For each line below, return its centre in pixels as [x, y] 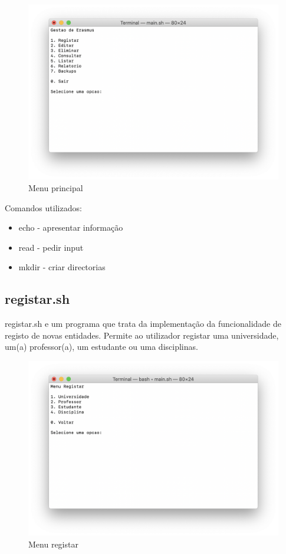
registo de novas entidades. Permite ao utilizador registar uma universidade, [142, 335]
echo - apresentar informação [71, 227]
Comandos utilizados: [43, 207]
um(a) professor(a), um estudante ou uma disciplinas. [101, 347]
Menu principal [56, 188]
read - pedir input [51, 247]
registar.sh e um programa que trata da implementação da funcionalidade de [143, 324]
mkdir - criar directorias [62, 267]
